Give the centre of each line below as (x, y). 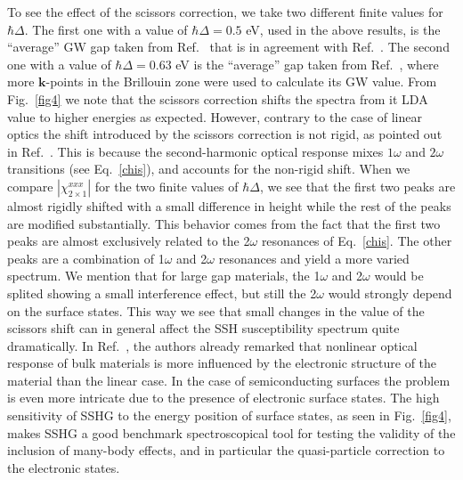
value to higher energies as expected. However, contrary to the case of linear (215, 116)
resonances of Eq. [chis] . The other (357, 241)
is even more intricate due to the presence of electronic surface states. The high (223, 398)
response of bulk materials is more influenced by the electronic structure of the (222, 363)
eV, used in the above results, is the (343, 29)
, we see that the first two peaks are (357, 186)
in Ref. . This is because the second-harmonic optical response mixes (195, 151)
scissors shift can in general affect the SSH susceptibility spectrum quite (203, 328)
